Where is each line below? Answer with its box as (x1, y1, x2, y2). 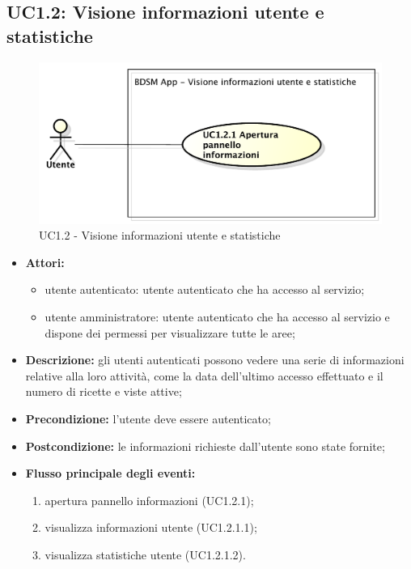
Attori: (25, 253, 65, 270)
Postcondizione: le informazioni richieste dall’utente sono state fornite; (25, 437, 385, 454)
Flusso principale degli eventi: (25, 465, 196, 482)
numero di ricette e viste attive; (25, 383, 182, 400)
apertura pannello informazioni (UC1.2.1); (44, 491, 254, 508)
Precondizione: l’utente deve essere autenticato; (25, 410, 271, 427)
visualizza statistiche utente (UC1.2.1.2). (44, 546, 246, 563)
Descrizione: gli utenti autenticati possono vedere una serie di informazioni (25, 351, 405, 368)
